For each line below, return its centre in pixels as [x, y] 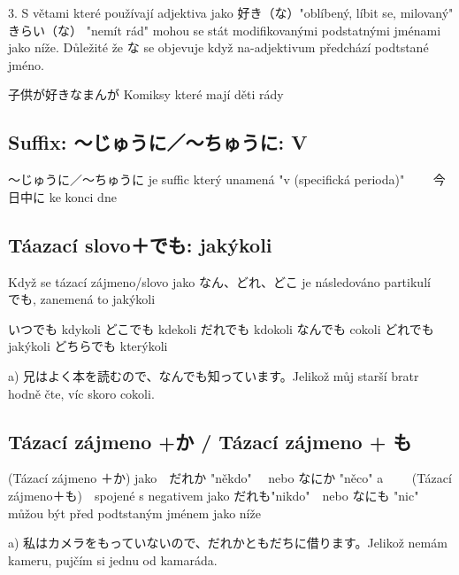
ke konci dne [83, 196]
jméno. [26, 64]
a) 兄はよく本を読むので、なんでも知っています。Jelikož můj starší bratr [214, 375]
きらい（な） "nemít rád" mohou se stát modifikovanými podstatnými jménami [225, 30]
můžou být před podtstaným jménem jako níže [134, 513]
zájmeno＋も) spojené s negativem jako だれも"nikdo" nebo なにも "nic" [214, 495]
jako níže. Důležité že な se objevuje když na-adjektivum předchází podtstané [218, 47]
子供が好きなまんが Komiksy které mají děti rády [146, 94]
